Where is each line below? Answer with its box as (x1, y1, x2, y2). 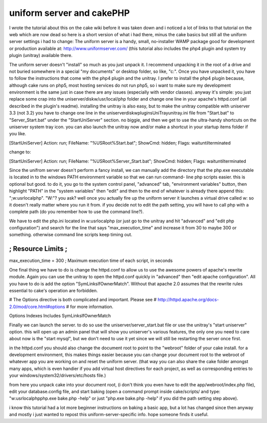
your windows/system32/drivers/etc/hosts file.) (9, 372, 106, 378)
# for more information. (66, 304, 114, 310)
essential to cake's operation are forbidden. (9, 287, 98, 293)
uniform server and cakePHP (9, 7, 130, 18)
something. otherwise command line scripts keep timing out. (9, 232, 133, 238)
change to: (9, 149, 31, 155)
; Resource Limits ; (9, 245, 68, 253)
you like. (9, 131, 27, 137)
